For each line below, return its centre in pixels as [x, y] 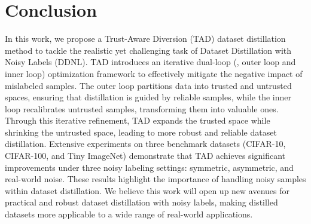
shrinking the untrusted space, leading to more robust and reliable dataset [141, 132]
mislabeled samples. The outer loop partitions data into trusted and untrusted [148, 85]
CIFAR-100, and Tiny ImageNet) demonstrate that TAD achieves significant [145, 156]
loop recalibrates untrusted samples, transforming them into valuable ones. [142, 108]
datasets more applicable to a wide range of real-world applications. [129, 214]
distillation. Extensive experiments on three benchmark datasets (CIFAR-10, [145, 144]
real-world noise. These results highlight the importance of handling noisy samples [155, 179]
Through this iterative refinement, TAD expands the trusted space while [138, 120]
